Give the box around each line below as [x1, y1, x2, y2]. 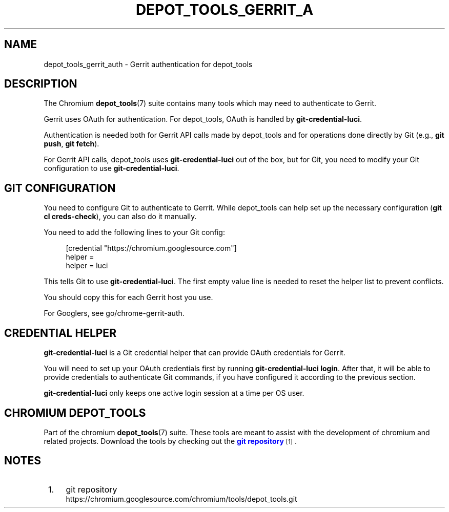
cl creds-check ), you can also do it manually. [44, 212, 197, 221]
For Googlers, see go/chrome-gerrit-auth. [44, 309, 185, 318]
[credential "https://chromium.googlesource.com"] [66, 244, 237, 253]
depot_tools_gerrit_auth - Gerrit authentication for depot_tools [44, 59, 253, 69]
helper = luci [66, 261, 108, 270]
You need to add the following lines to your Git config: [44, 228, 225, 237]
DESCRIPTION [4, 77, 77, 91]
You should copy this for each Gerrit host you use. [44, 293, 213, 302]
